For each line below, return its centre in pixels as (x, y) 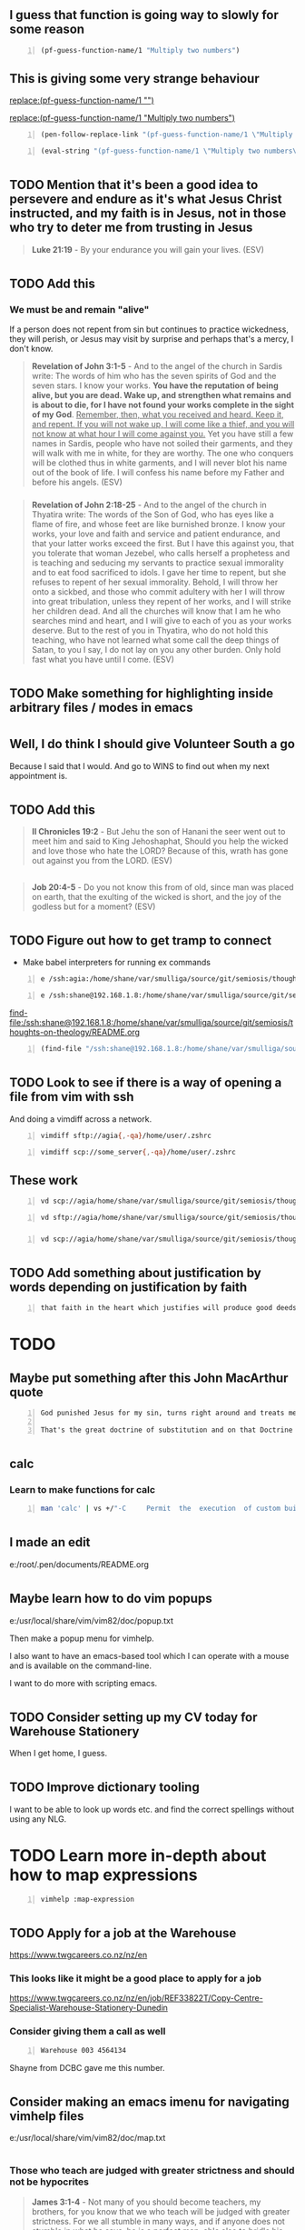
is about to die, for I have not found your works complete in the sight (163, 405)
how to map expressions (103, 1875)
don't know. (31, 349)
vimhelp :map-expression (87, 1899)
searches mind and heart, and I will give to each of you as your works (162, 621)
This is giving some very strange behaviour (135, 79)
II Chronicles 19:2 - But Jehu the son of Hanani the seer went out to (158, 832)
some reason (47, 30)
